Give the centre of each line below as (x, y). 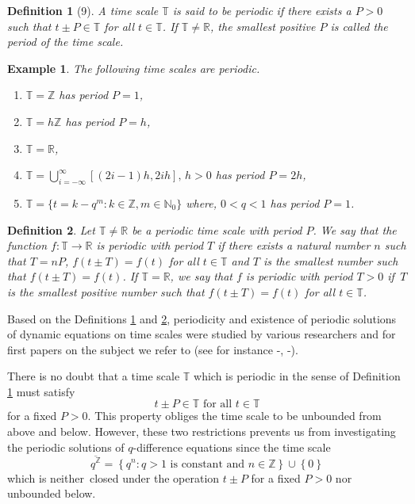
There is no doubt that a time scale (94, 376)
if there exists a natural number (294, 245)
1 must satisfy (41, 391)
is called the (359, 26)
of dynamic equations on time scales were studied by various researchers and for (202, 334)
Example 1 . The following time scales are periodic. (134, 68)
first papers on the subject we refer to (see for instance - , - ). (153, 349)
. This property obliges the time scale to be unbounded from (234, 416)
